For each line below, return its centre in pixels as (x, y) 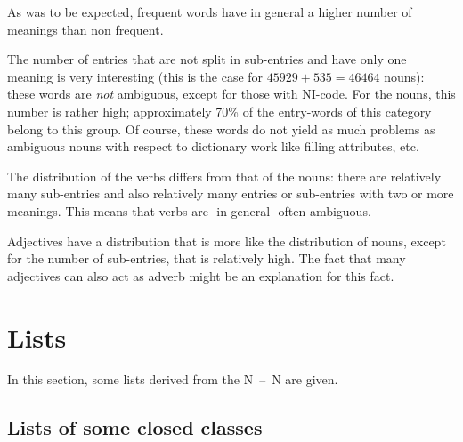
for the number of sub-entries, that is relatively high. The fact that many (207, 258)
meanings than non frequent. (85, 29)
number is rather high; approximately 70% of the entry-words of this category (219, 111)
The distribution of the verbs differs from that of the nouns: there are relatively (224, 176)
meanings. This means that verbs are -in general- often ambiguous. (189, 210)
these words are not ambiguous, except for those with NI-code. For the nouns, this (231, 94)
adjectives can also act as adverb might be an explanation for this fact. (201, 275)
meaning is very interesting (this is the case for (135, 76)
